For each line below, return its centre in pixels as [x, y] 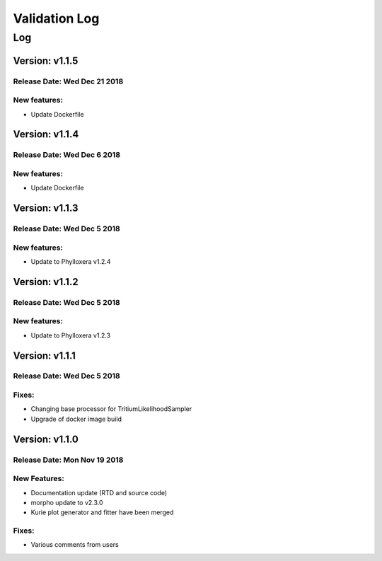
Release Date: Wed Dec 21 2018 [68, 81]
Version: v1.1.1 [44, 355]
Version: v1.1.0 [46, 439]
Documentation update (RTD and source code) [99, 492]
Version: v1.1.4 [46, 134]
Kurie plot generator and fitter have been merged [102, 512]
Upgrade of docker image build [76, 419]
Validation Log [56, 18]
